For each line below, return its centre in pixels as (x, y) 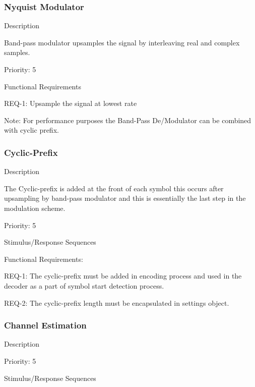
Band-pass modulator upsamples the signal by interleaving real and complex (122, 42)
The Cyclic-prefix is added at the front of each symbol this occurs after (114, 188)
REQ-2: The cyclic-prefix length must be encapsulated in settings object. (117, 302)
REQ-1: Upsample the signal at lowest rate (71, 103)
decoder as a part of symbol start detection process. (84, 285)
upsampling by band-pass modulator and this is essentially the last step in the (125, 198)
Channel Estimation (45, 325)
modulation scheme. (35, 208)
